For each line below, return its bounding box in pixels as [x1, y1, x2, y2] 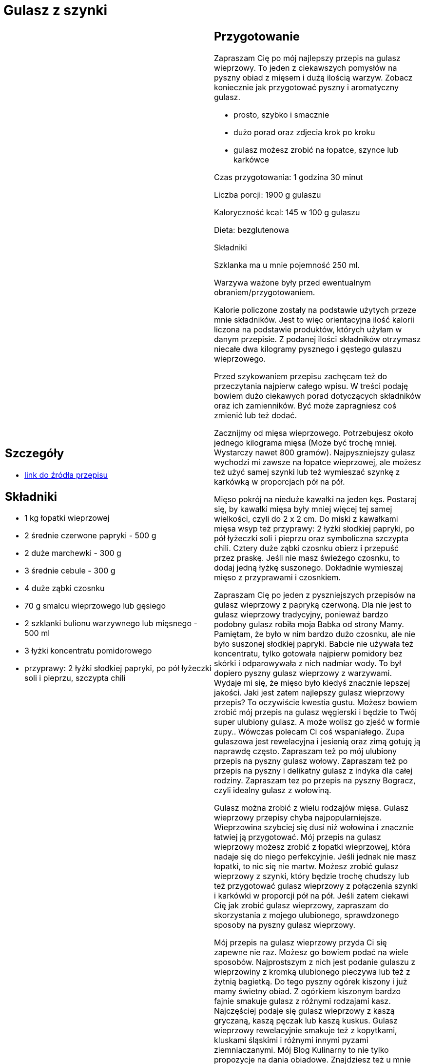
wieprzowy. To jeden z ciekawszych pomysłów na [214, 62, 397, 73]
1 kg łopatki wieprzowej [24, 513, 110, 523]
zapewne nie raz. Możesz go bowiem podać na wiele [214, 947, 408, 957]
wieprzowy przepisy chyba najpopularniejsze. [214, 812, 382, 822]
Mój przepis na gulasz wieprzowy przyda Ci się [214, 937, 387, 947]
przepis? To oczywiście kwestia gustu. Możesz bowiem [214, 697, 417, 707]
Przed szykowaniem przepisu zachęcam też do [214, 371, 387, 381]
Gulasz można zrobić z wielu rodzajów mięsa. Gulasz [214, 802, 409, 813]
